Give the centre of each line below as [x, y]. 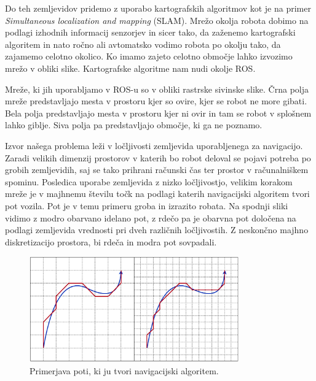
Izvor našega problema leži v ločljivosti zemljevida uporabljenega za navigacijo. [154, 145]
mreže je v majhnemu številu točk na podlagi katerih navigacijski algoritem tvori [157, 194]
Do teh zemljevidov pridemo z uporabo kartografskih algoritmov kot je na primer [158, 8]
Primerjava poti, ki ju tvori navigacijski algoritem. [124, 370]
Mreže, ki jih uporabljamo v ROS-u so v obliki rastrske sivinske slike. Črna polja [157, 89]
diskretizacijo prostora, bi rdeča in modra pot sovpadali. [111, 241]
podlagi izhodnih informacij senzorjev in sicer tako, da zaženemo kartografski [150, 32]
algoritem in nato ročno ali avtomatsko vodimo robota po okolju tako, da [143, 44]
